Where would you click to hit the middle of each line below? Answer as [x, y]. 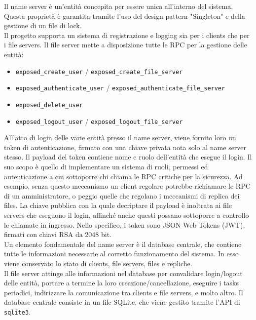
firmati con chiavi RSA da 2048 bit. [58, 234]
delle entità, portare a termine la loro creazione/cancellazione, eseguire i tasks [122, 283]
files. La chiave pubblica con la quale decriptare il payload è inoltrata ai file [118, 205]
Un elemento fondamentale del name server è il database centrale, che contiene [123, 244]
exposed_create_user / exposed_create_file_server [99, 71]
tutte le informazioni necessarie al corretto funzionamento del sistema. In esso [121, 254]
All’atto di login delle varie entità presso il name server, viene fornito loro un [120, 138]
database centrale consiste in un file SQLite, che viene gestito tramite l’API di [122, 302]
